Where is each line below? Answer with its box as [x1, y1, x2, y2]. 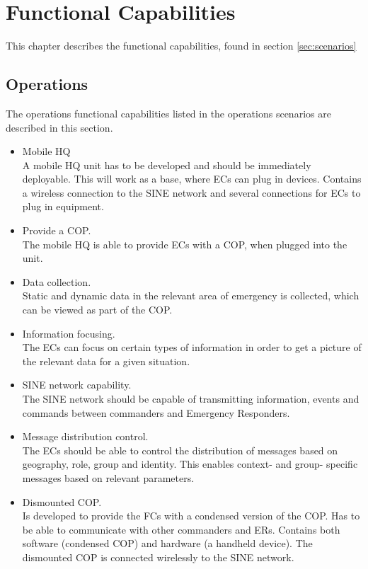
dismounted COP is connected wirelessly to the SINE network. [22, 549, 294, 564]
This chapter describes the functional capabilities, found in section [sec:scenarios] [6, 38, 357, 53]
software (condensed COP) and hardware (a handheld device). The [22, 536, 313, 551]
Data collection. [22, 274, 91, 289]
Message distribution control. [22, 429, 149, 444]
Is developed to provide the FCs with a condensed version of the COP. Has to [22, 508, 360, 523]
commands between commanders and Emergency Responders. [22, 405, 290, 420]
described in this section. [6, 120, 113, 134]
